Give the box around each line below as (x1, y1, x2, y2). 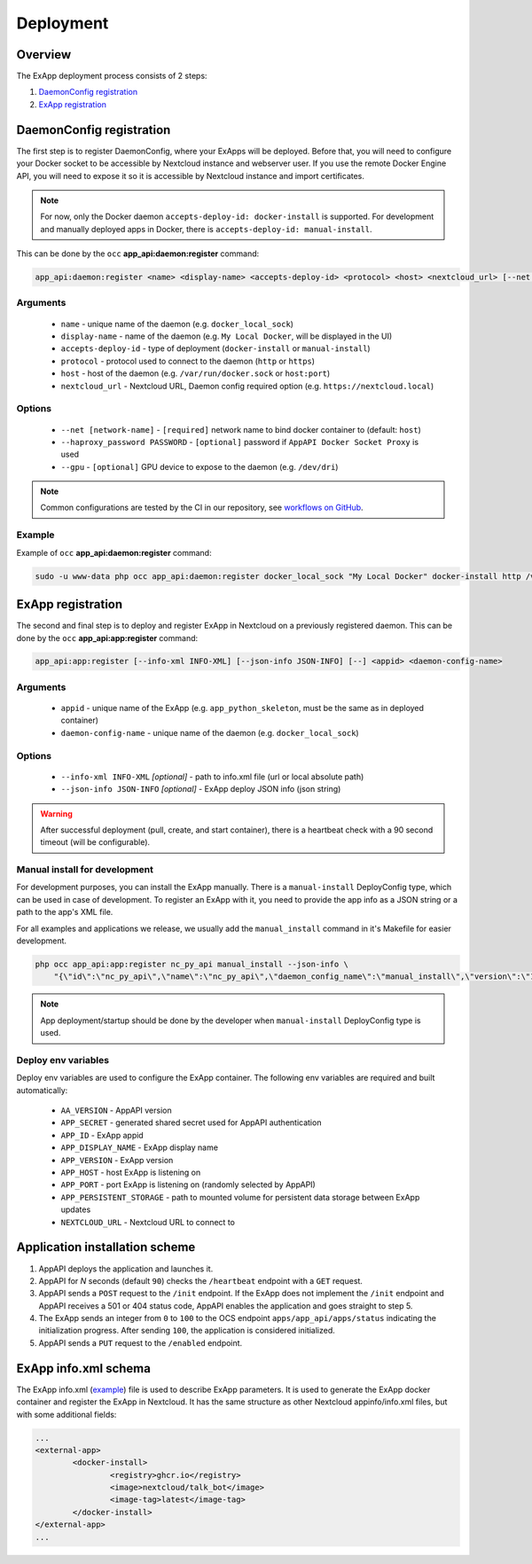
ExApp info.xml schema (16, 1361, 151, 1376)
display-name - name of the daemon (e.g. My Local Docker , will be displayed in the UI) (60, 331, 393, 341)
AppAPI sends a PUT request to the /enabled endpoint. (38, 1337, 243, 1348)
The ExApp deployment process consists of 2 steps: (16, 71, 207, 82)
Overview (16, 47, 72, 62)
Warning (40, 808, 73, 819)
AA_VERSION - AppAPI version (60, 1105, 172, 1116)
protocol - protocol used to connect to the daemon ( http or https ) (60, 356, 315, 366)
